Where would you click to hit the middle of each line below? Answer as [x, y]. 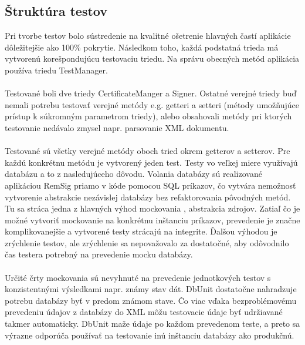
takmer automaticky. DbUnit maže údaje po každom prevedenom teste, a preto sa [152, 324]
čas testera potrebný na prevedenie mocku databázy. [99, 254]
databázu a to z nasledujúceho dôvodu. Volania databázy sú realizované [133, 174]
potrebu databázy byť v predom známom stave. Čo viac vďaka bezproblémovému [151, 300]
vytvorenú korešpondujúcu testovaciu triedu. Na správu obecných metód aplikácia [152, 58]
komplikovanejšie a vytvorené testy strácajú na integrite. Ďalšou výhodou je [141, 231]
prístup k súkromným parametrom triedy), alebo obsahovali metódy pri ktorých [148, 116]
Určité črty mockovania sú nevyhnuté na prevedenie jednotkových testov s [138, 277]
